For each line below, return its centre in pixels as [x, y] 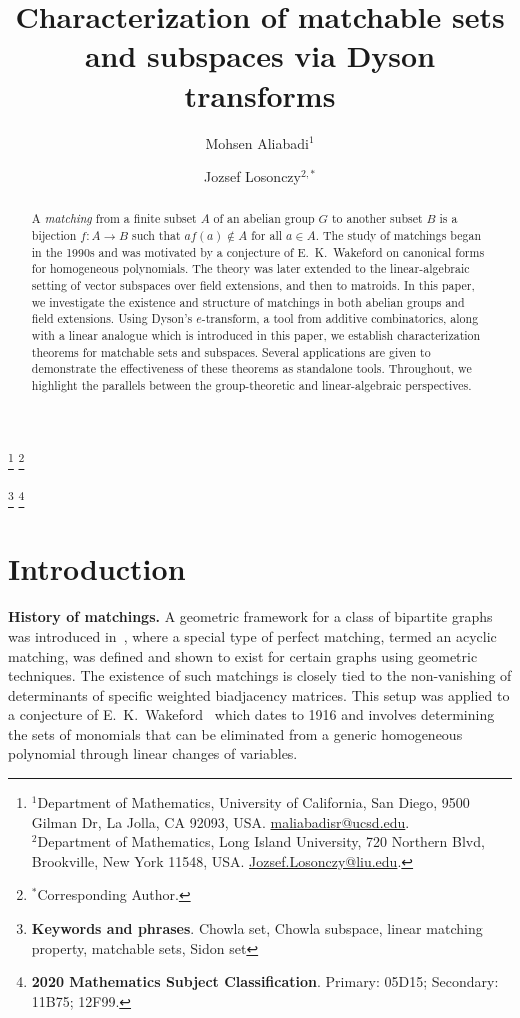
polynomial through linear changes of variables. [153, 753]
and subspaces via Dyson [260, 55]
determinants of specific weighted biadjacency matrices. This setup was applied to [259, 694]
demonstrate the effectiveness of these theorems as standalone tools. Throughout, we [251, 368]
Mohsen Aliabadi [257, 142]
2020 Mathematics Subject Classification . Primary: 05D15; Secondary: [265, 981]
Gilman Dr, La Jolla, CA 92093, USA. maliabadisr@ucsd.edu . [220, 821]
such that [156, 235]
